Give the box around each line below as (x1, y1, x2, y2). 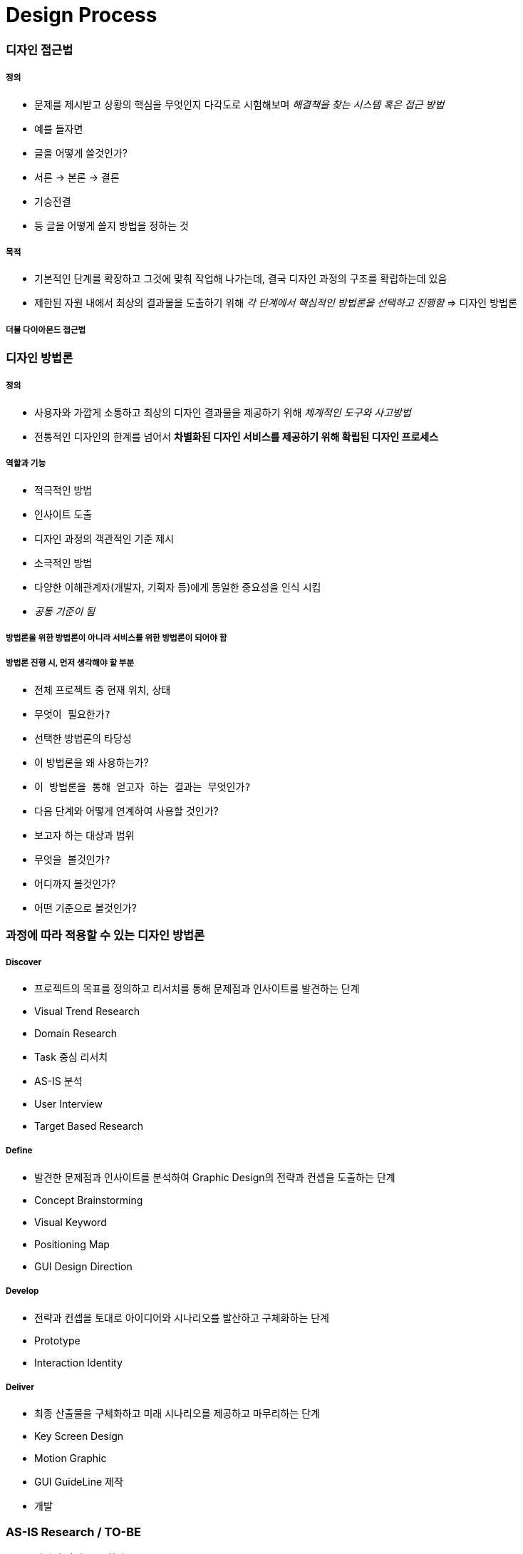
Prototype (34, 1334, 81, 1347)
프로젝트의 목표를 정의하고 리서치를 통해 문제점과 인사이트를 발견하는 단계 (34, 982, 360, 994)
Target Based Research (34, 1119, 144, 1132)
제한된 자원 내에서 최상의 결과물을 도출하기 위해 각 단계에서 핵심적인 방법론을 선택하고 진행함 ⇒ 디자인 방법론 (34, 297, 517, 309)
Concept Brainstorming (34, 1193, 143, 1206)
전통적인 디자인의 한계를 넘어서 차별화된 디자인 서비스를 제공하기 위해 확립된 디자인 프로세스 (34, 430, 439, 443)
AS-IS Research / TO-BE (6, 1524, 141, 1539)
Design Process (6, 3, 157, 27)
